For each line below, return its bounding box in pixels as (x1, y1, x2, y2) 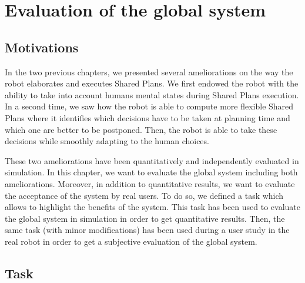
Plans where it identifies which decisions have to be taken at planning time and (5, 111, 290, 124)
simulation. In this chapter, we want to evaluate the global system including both (5, 166, 298, 178)
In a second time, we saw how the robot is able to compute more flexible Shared (5, 100, 294, 112)
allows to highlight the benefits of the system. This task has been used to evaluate (5, 201, 301, 213)
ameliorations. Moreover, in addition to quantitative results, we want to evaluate (5, 177, 295, 189)
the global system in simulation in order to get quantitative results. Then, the (5, 212, 285, 224)
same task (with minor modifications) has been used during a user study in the (5, 224, 290, 236)
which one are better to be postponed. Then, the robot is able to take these (5, 123, 277, 135)
